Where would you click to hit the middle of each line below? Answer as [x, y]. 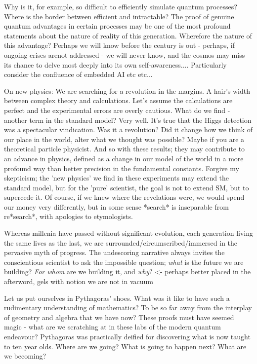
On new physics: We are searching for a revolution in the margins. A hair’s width [127, 91]
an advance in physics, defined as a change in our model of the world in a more [124, 158]
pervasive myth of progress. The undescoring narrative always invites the [114, 252]
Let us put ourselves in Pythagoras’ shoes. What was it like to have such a [117, 298]
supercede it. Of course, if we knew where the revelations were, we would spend [124, 197]
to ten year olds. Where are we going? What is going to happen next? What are [125, 346]
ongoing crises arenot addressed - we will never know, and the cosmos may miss [125, 55]
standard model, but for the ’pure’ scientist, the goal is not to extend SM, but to [127, 187]
